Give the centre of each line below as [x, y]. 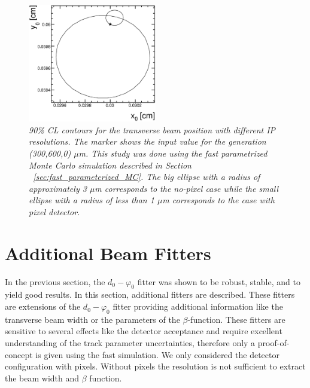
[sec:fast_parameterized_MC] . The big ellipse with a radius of [147, 177]
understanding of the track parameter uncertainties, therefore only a [130, 343]
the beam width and [42, 378]
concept [19, 354]
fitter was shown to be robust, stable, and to [219, 281]
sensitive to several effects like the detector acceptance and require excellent [144, 331]
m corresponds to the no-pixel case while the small [187, 188]
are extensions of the [43, 306]
